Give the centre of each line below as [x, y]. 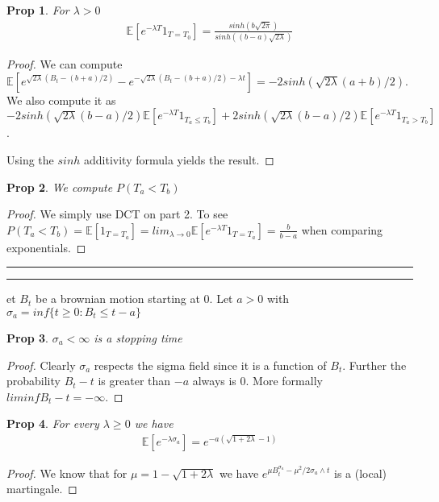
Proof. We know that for [67, 473]
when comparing [342, 229]
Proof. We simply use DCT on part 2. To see [117, 214]
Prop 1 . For [38, 10]
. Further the [374, 365]
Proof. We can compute [65, 64]
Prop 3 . [27, 338]
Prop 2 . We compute [60, 187]
